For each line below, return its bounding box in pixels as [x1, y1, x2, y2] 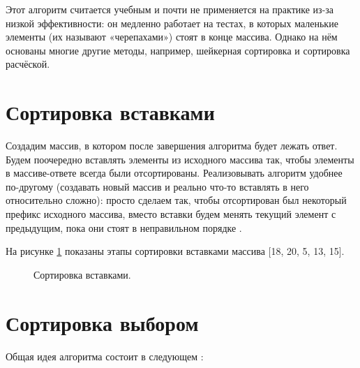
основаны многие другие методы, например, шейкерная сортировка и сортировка [6, 43, 350, 57]
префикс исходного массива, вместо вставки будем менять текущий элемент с [6, 207, 336, 221]
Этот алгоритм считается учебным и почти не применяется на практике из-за [6, 2, 334, 16]
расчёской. [6, 57, 50, 71]
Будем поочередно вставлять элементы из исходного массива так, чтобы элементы [6, 152, 354, 166]
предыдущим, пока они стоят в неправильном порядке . [6, 220, 242, 235]
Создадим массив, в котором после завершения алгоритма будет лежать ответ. [6, 138, 338, 153]
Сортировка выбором [6, 308, 199, 337]
